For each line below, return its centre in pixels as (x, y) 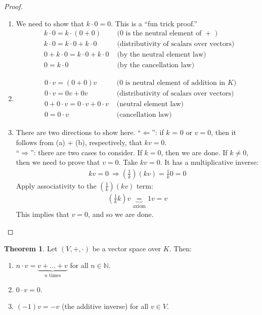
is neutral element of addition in (175, 83)
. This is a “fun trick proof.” (154, 23)
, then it (224, 132)
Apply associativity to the (56, 185)
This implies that (42, 214)
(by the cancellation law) (156, 65)
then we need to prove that (58, 162)
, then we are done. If (194, 152)
